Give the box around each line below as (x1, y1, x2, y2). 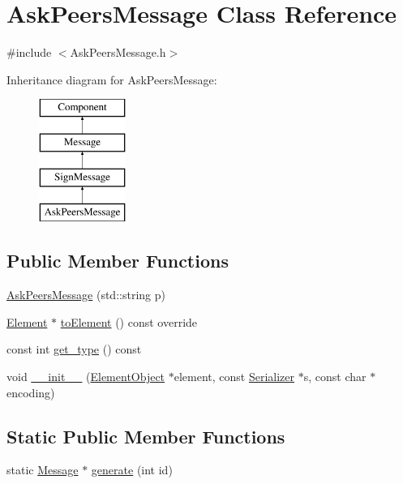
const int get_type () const (6, 341, 142, 358)
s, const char (303, 368, 367, 385)
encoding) (6, 383, 55, 400)
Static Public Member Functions (6, 423, 285, 448)
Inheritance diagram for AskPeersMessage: (6, 71, 217, 88)
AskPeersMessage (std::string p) (6, 286, 165, 303)
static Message (6, 461, 79, 478)
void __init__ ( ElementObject (6, 368, 165, 385)
